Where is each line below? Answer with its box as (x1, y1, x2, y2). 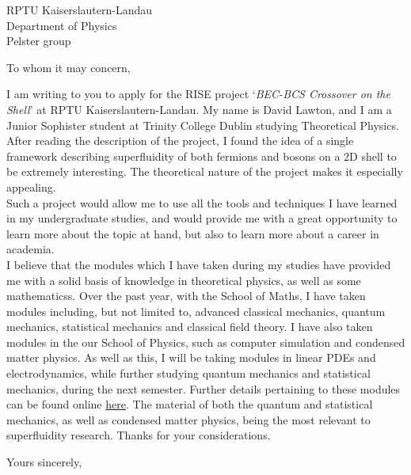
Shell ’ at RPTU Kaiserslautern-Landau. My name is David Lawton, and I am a (6, 101, 392, 117)
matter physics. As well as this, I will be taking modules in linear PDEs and (6, 349, 376, 366)
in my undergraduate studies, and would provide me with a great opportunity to (6, 210, 398, 226)
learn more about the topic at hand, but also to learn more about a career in (6, 225, 379, 241)
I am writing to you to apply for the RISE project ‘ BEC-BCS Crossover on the (6, 85, 390, 102)
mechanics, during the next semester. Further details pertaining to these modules (6, 380, 401, 397)
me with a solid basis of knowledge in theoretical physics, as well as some (6, 272, 361, 288)
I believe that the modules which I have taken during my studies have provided (6, 256, 391, 272)
